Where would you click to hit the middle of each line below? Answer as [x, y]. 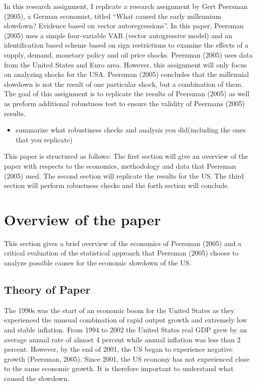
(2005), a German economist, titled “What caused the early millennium [113, 16]
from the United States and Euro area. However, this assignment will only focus [126, 64]
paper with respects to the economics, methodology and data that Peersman [120, 165]
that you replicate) [44, 139]
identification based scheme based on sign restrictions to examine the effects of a [126, 45]
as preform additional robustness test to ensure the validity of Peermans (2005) [125, 103]
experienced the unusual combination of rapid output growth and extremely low [126, 320]
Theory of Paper [47, 289]
